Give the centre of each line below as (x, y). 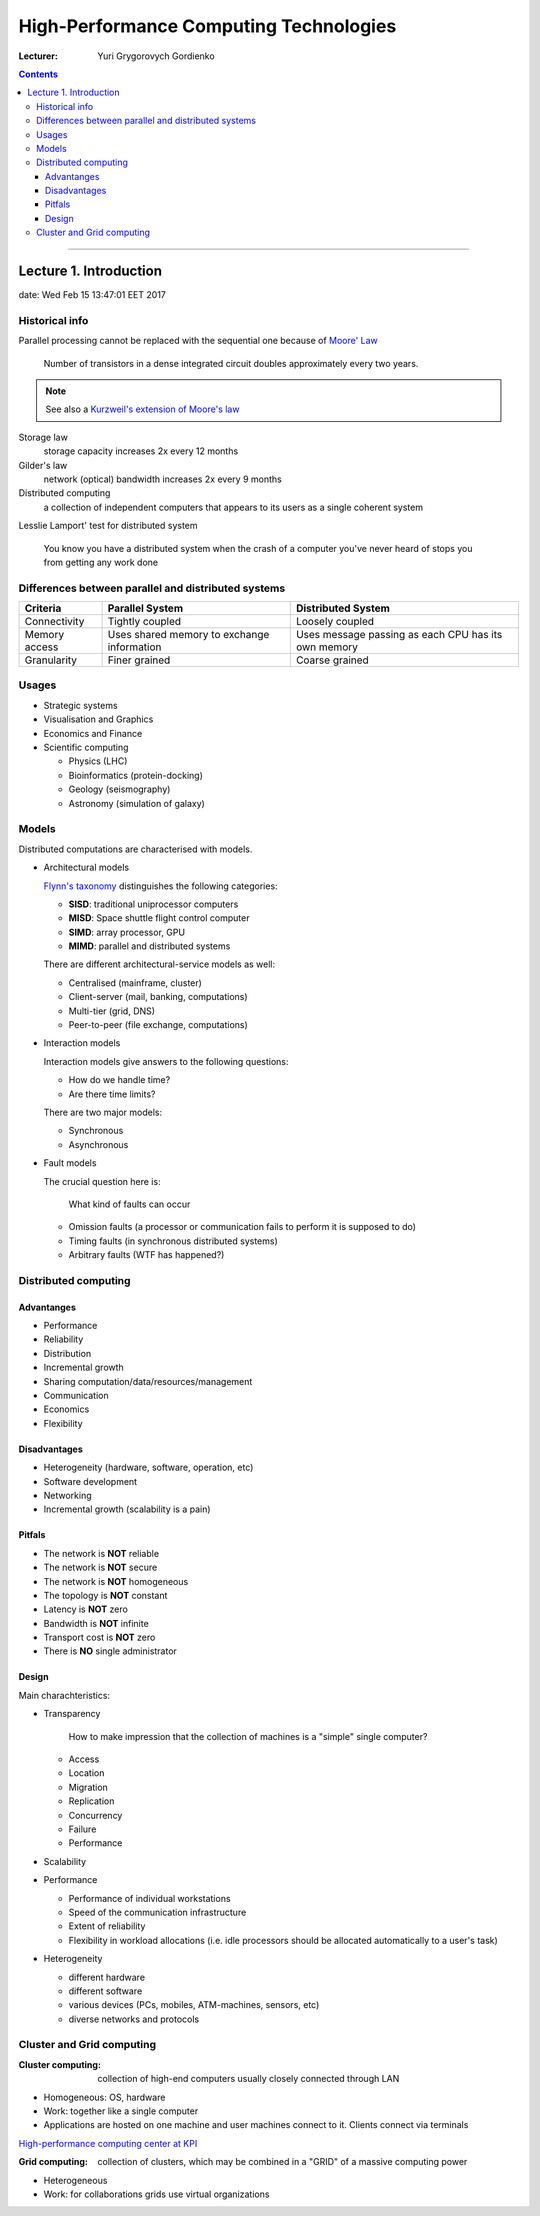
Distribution (67, 1353)
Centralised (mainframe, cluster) (135, 982)
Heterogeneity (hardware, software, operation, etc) (148, 1467)
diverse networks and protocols (134, 2019)
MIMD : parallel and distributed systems (149, 946)
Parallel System (145, 608)
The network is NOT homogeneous (116, 1581)
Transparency (72, 1714)
